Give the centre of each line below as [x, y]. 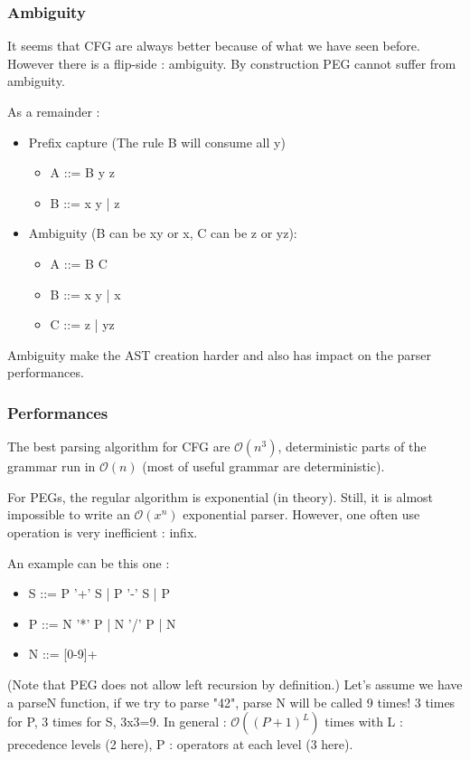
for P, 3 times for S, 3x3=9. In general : [117, 722]
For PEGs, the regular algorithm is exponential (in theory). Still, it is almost [221, 496]
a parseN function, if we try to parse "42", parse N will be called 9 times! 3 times [231, 702]
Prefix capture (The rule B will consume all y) [157, 142]
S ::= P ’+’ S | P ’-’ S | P [99, 593]
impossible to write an [69, 514]
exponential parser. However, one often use [301, 514]
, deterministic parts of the [352, 446]
